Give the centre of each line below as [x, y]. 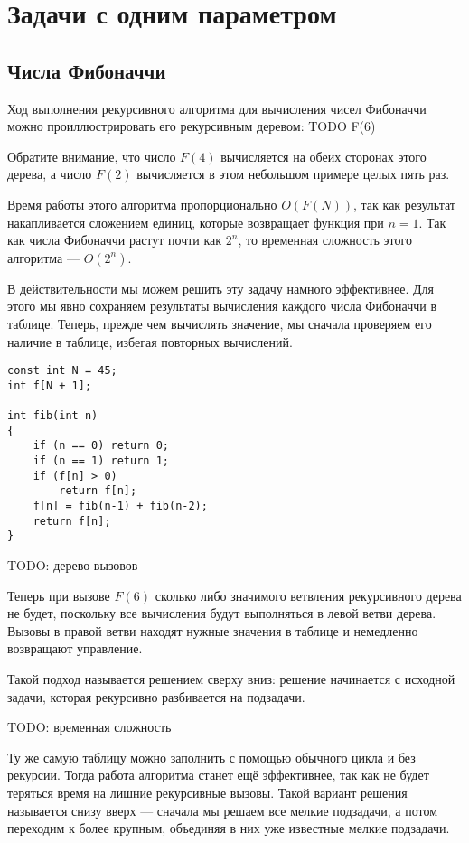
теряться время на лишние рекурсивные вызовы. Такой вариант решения [207, 792]
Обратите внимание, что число [92, 156]
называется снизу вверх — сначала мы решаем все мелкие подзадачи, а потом [223, 810]
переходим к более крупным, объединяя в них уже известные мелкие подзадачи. [229, 828]
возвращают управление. [75, 648]
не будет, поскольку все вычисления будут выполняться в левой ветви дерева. [222, 613]
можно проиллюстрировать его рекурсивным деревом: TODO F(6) [192, 126]
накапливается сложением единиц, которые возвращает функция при [196, 222]
